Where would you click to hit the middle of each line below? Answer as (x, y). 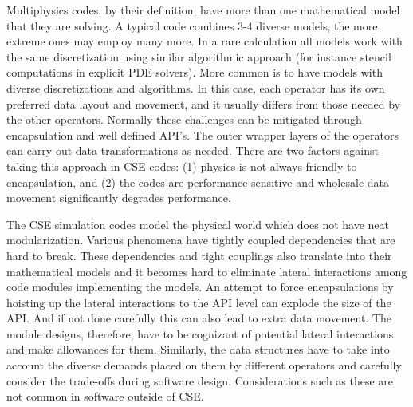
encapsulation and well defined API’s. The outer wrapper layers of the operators (203, 134)
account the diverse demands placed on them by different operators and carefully (204, 365)
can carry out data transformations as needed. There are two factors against (193, 150)
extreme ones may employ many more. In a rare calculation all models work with (205, 41)
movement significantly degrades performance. (119, 198)
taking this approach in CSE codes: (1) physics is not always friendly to (182, 166)
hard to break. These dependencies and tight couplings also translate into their (199, 255)
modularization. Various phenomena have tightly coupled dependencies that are (201, 240)
